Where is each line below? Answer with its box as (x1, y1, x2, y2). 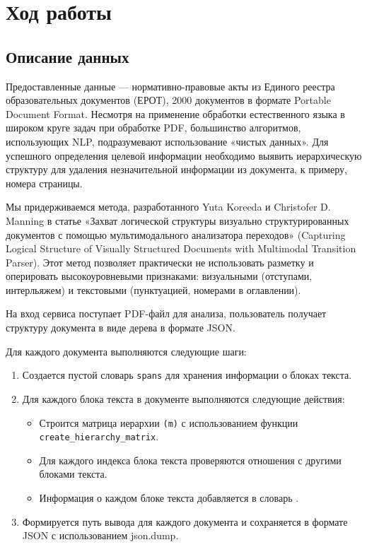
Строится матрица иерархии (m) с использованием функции (39, 415, 298, 430)
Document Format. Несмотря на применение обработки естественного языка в (6, 106, 345, 121)
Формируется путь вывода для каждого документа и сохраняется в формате (22, 514, 348, 529)
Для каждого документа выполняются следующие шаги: (6, 343, 247, 358)
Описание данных (6, 45, 129, 67)
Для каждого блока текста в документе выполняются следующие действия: (22, 391, 345, 406)
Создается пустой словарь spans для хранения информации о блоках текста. (22, 367, 352, 382)
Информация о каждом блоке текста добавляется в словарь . (39, 490, 299, 505)
